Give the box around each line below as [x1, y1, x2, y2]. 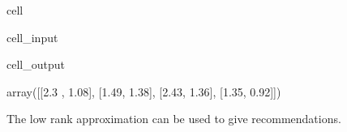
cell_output [6, 56, 65, 73]
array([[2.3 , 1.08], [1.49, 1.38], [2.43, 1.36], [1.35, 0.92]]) [6, 83, 281, 100]
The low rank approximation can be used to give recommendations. [6, 110, 341, 127]
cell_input [6, 28, 58, 45]
